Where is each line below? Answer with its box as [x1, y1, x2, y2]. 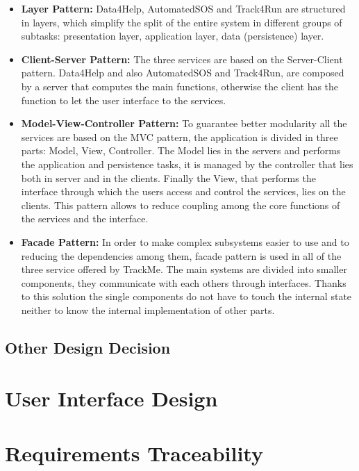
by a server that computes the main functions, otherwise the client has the [21, 78, 339, 93]
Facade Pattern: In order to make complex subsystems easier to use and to [21, 234, 349, 249]
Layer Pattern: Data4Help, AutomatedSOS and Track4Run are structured [21, 1, 346, 15]
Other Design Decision [5, 336, 171, 358]
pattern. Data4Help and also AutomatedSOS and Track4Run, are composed [21, 65, 344, 80]
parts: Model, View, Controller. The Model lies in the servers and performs [21, 143, 341, 158]
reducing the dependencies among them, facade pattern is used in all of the [21, 248, 342, 263]
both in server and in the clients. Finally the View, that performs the [21, 170, 316, 185]
